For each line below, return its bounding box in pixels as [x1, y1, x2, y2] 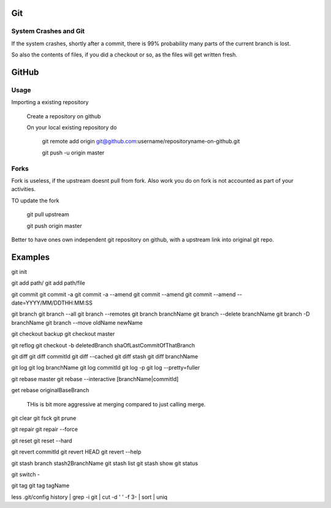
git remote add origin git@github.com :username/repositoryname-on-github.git [42, 138, 240, 145]
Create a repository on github [26, 112, 101, 119]
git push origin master [26, 222, 82, 229]
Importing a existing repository [11, 99, 89, 106]
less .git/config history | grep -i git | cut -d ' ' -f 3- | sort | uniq [11, 493, 168, 501]
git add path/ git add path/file [11, 279, 85, 287]
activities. [11, 186, 36, 193]
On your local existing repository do [26, 124, 117, 131]
